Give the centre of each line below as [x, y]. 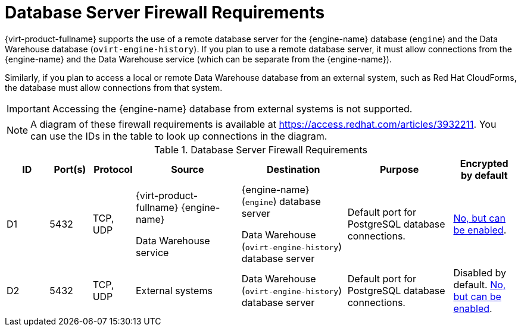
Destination [293, 169]
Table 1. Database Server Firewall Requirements [261, 149]
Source [188, 169]
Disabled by [480, 272]
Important [28, 108]
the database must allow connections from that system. [114, 87]
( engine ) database [281, 201]
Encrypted [484, 163]
